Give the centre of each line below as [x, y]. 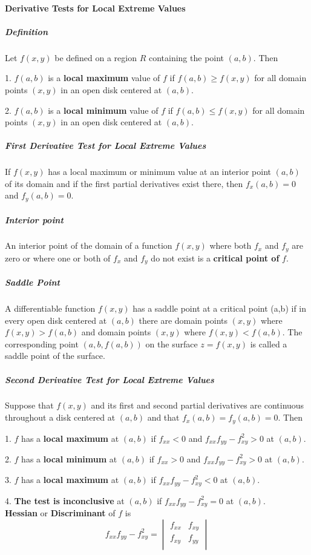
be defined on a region [96, 57]
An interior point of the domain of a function [89, 245]
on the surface [172, 343]
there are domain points [183, 320]
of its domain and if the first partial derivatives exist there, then [124, 183]
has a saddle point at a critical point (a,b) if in [220, 308]
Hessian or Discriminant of [60, 513]
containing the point [186, 57]
